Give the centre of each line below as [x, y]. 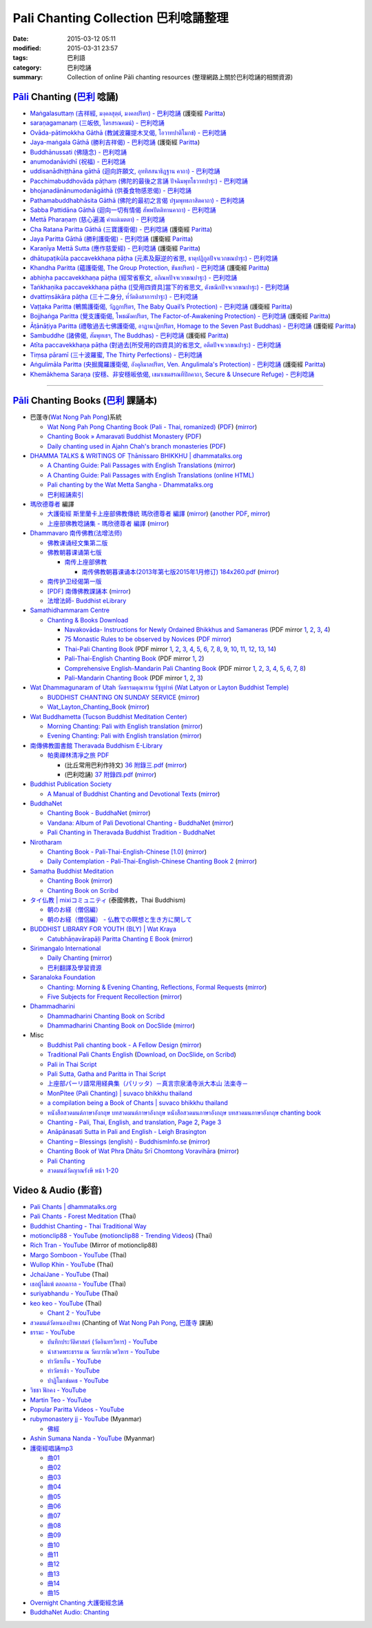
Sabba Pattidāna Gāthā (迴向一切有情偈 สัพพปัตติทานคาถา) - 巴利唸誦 [123, 210]
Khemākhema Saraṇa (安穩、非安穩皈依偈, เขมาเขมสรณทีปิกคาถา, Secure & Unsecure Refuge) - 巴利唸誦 [172, 374]
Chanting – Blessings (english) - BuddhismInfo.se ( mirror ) [128, 1141]
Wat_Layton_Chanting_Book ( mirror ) [98, 707]
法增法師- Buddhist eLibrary [87, 600]
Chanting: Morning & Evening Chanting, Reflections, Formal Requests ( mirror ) [157, 987]
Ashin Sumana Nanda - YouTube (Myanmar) [92, 1438]
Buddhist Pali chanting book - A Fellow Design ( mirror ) [124, 1045]
